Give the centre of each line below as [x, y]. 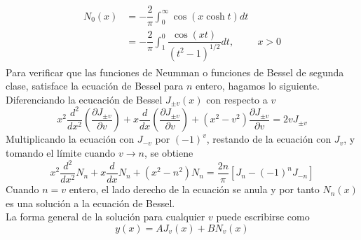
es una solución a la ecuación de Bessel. [90, 203]
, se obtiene [169, 152]
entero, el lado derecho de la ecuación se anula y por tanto [194, 189]
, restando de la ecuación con [269, 139]
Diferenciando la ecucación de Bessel [84, 99]
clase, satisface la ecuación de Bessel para [95, 86]
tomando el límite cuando [61, 152]
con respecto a [237, 99]
